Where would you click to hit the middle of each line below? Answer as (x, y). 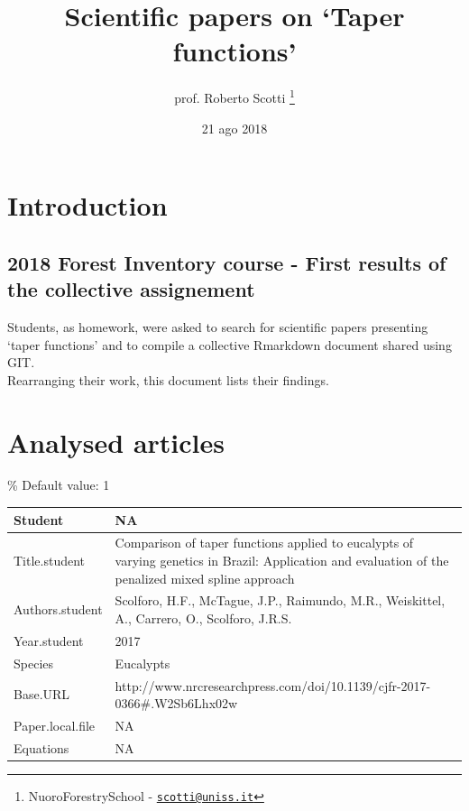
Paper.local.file (55, 725)
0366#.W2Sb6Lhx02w (176, 703)
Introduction (87, 205)
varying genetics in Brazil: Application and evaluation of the (282, 560)
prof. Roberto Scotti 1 (234, 96)
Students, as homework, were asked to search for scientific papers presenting (218, 326)
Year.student (49, 640)
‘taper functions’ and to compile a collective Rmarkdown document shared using (230, 344)
